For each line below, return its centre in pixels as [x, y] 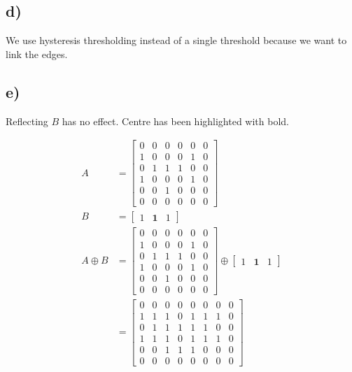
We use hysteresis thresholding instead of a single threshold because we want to [176, 40]
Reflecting [27, 121]
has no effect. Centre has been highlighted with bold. [175, 121]
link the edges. [37, 53]
